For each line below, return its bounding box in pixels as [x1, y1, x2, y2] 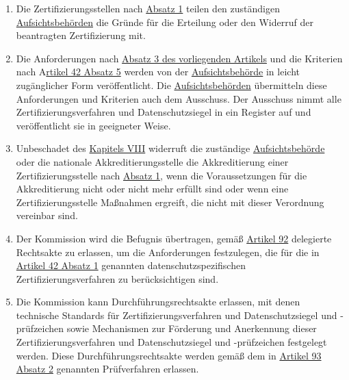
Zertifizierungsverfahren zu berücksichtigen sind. [16, 271, 219, 286]
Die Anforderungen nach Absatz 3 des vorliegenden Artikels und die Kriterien [16, 51, 343, 65]
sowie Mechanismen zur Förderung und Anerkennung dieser [66, 321, 317, 335]
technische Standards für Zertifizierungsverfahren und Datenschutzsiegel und [16, 307, 337, 322]
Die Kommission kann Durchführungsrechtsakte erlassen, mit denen [16, 294, 300, 309]
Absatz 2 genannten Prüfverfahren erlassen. [16, 362, 199, 376]
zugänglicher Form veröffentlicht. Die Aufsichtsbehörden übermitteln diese [16, 77, 327, 92]
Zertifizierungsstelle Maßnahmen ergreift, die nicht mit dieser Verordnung [16, 194, 324, 209]
